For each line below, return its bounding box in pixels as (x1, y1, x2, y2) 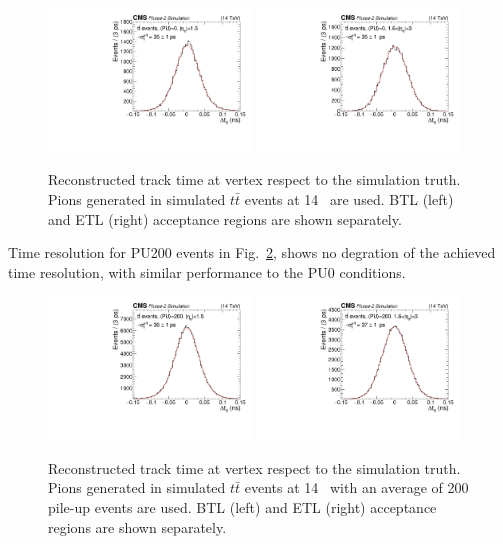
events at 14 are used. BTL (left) (244, 189, 454, 210)
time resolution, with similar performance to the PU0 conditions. (8, 261, 406, 282)
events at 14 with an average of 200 (244, 477, 469, 498)
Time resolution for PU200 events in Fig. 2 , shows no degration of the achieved (8, 242, 496, 263)
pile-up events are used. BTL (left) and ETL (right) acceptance (48, 497, 437, 517)
